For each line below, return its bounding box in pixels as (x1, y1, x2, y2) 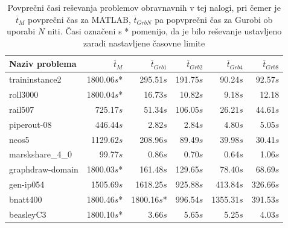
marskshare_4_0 (9, 148, 72, 160)
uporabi (6, 25, 36, 37)
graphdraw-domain (9, 163, 78, 176)
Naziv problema (9, 57, 77, 70)
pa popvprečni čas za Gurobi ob (155, 13, 273, 25)
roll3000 (9, 88, 39, 101)
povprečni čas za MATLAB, (27, 13, 131, 25)
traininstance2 (9, 73, 62, 86)
